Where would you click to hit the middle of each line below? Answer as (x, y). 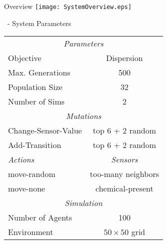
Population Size (35, 87)
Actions (21, 159)
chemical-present (124, 188)
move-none (27, 188)
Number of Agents (40, 217)
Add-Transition (35, 145)
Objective (25, 58)
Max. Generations (39, 72)
